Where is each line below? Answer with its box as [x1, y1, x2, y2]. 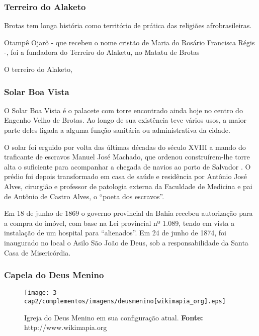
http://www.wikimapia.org [24, 322, 107, 332]
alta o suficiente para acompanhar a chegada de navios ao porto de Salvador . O [4, 161, 251, 172]
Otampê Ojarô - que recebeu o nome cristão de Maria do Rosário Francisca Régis [4, 37, 255, 47]
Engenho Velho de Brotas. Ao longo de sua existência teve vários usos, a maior [4, 115, 246, 125]
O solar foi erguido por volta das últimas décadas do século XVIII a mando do [4, 141, 246, 152]
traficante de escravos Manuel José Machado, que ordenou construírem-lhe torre [4, 151, 250, 162]
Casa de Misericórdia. [4, 247, 71, 258]
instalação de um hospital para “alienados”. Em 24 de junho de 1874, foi [4, 227, 226, 238]
